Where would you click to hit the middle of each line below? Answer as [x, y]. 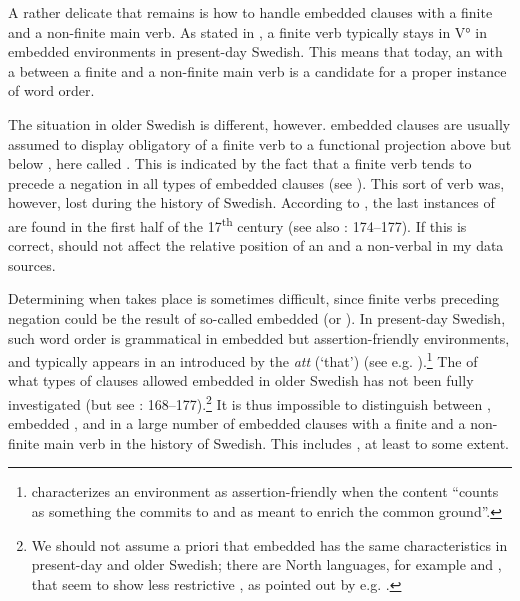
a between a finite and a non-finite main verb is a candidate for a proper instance [257, 70]
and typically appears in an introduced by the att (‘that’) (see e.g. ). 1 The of [243, 359]
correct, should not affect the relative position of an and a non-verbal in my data [256, 245]
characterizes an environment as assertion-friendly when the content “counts [265, 491]
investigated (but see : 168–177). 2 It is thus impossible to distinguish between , [249, 402]
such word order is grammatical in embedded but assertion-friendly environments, [259, 337]
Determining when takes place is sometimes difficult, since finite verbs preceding [254, 298]
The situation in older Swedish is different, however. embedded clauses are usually [259, 123]
